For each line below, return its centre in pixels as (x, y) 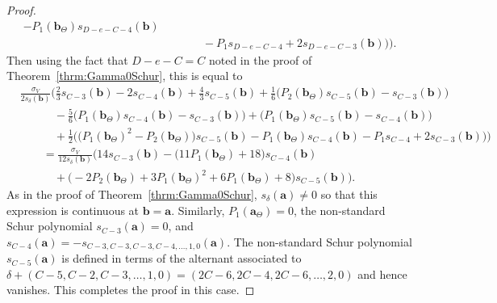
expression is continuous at (73, 210)
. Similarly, (198, 210)
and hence (382, 274)
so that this (349, 194)
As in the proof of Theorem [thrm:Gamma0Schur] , (132, 194)
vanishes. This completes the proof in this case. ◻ (131, 290)
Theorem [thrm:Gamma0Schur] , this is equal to (125, 76)
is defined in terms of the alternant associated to (182, 258)
